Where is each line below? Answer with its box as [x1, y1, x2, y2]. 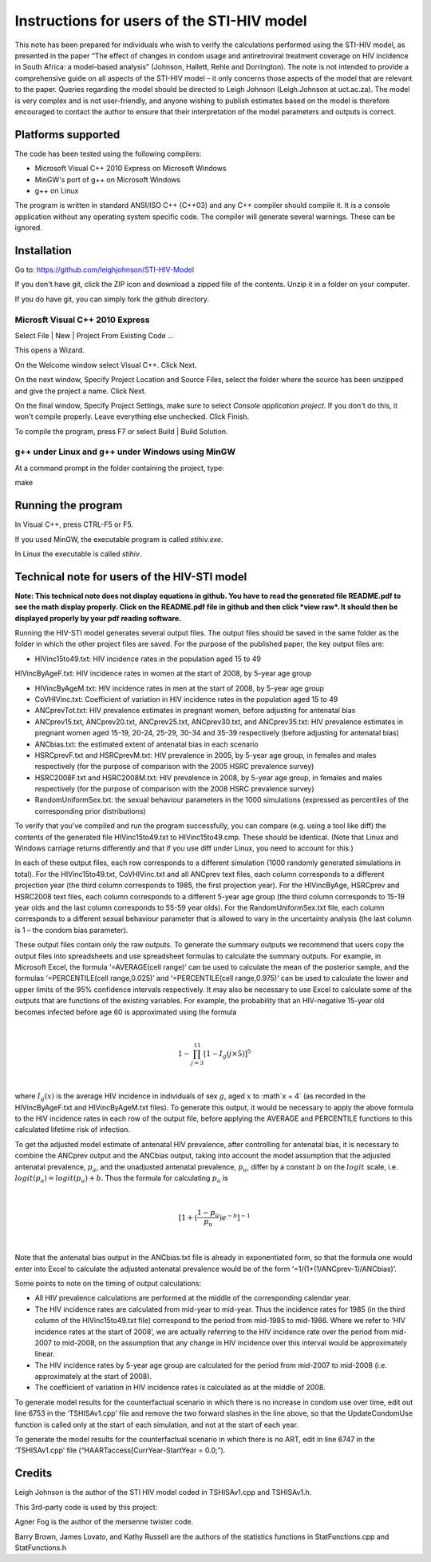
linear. [34, 1349, 55, 1359]
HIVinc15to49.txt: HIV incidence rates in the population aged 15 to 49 [34, 654, 262, 663]
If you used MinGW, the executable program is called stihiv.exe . [14, 534, 223, 544]
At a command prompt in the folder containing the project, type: [14, 463, 225, 472]
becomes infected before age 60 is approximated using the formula [14, 1007, 237, 1017]
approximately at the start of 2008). [34, 1372, 152, 1381]
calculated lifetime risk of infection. [14, 1125, 131, 1134]
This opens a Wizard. [14, 345, 85, 355]
